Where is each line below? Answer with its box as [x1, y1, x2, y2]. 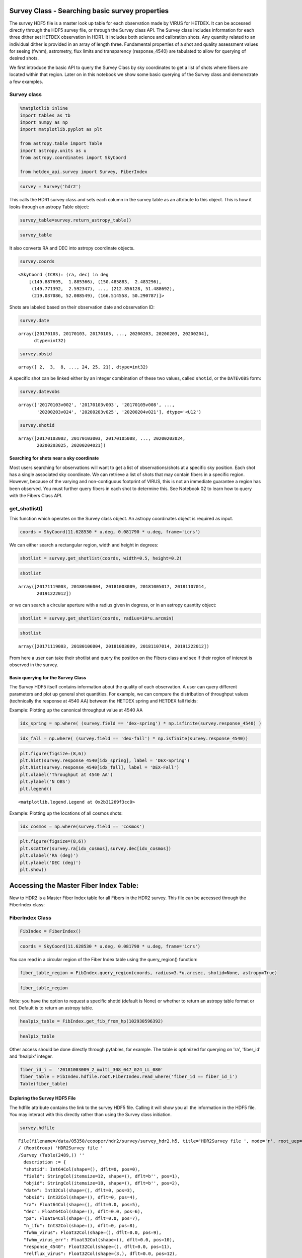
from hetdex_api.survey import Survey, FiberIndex [20, 169, 148, 175]
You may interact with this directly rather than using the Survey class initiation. [9, 1112, 172, 1118]
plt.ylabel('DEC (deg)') [20, 859, 82, 866]
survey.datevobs [20, 389, 60, 395]
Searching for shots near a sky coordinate [9, 455, 99, 461]
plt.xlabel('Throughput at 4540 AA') [20, 771, 113, 777]
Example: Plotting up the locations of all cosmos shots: [9, 810, 123, 816]
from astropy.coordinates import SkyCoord [20, 154, 126, 161]
